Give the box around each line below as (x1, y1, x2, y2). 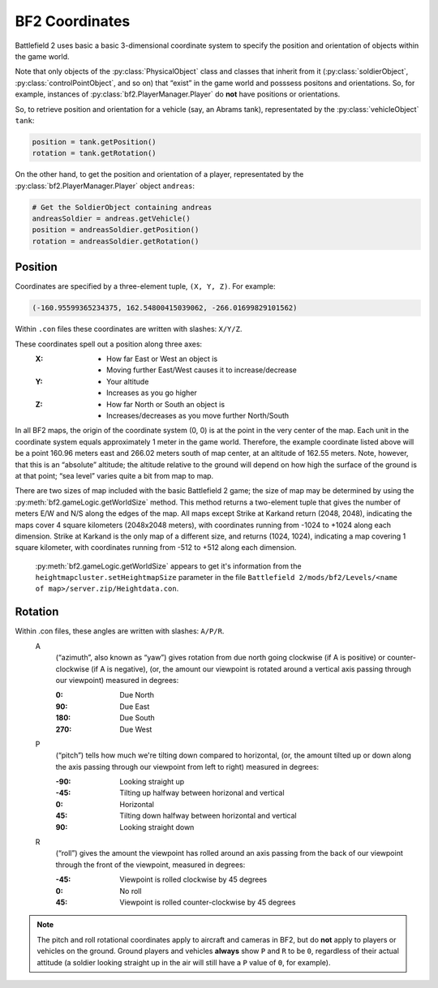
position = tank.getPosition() (32, 137, 157, 146)
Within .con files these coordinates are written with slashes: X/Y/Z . (15, 324, 243, 334)
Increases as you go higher (106, 388, 198, 397)
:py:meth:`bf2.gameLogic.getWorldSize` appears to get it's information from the (35, 561, 302, 571)
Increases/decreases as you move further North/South (106, 410, 290, 420)
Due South (119, 713, 155, 723)
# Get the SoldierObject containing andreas (32, 203, 213, 212)
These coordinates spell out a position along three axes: (15, 339, 203, 349)
